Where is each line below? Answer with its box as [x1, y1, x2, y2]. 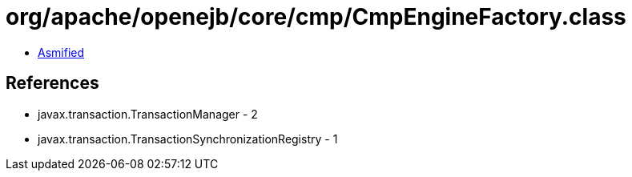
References [6, 73, 99, 94]
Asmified [38, 45, 85, 59]
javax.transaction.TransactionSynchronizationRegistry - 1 [38, 131, 338, 146]
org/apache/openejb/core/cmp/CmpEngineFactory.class [6, 3, 626, 30]
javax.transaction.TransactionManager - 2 [38, 107, 258, 121]
